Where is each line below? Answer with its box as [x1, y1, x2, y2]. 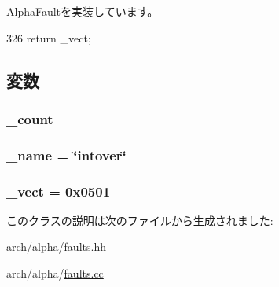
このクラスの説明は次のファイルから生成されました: [6, 212, 273, 228]
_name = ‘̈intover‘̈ [6, 145, 127, 164]
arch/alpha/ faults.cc [6, 265, 104, 281]
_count [6, 109, 53, 128]
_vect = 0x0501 [6, 181, 111, 201]
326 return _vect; [6, 29, 91, 46]
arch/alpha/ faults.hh [6, 238, 106, 255]
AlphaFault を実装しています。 [6, 3, 159, 19]
